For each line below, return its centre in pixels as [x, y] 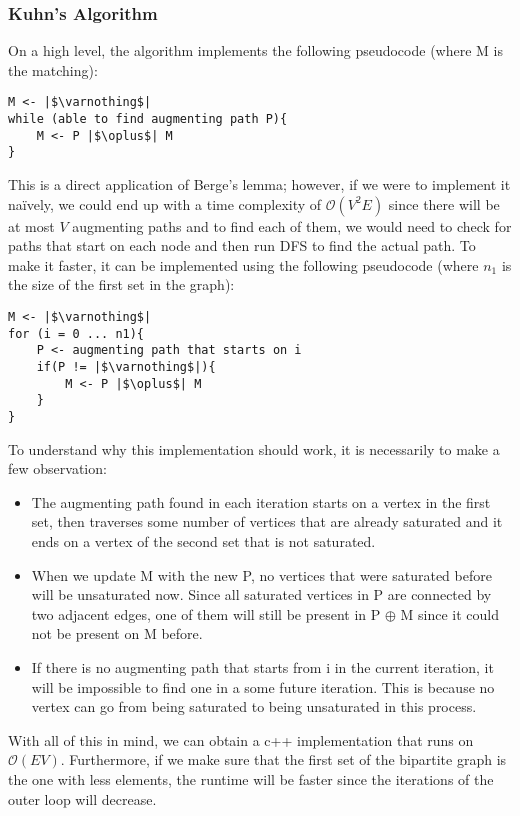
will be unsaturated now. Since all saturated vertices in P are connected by [261, 594]
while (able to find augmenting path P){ [148, 119]
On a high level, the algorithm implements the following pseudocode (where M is [255, 50]
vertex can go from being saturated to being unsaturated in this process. [254, 706]
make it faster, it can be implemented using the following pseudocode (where [243, 264]
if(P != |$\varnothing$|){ [126, 366]
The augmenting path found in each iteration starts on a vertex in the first [261, 501]
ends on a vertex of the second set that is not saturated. [203, 540]
